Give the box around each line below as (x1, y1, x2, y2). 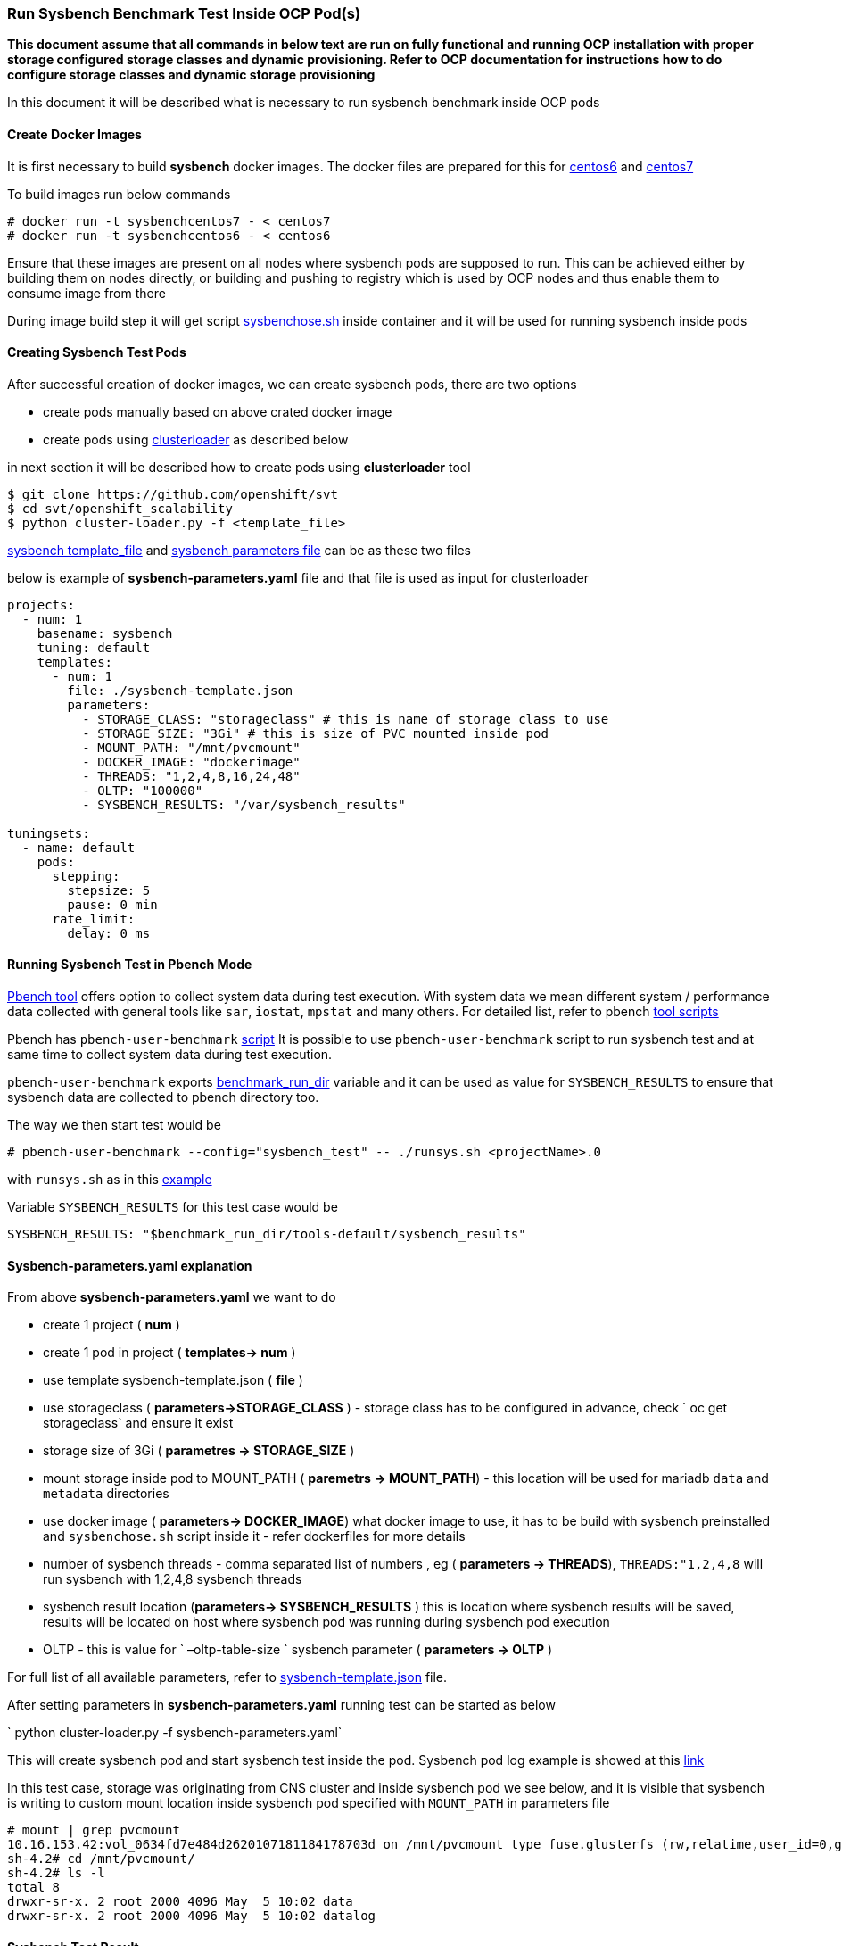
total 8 (7, 1880, 61, 1895)
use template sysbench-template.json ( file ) (43, 1372, 303, 1388)
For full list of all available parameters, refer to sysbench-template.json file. (7, 1669, 448, 1685)
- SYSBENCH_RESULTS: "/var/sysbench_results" (82, 797, 406, 812)
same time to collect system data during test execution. (7, 1047, 333, 1063)
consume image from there (7, 285, 166, 301)
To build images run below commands (7, 186, 231, 202)
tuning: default (37, 640, 151, 655)
